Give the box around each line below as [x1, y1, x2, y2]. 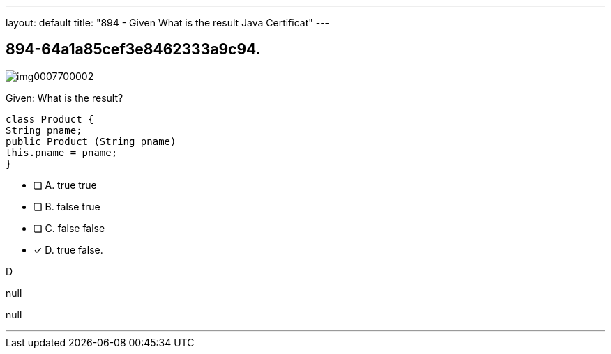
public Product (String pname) [6, 135, 176, 147]
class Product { [6, 113, 94, 125]
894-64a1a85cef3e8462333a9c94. [6, 40, 261, 59]
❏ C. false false [33, 222, 105, 234]
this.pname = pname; [6, 146, 118, 158]
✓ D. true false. [33, 243, 103, 256]
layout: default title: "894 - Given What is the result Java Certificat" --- [6, 17, 330, 29]
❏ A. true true [33, 178, 97, 191]
